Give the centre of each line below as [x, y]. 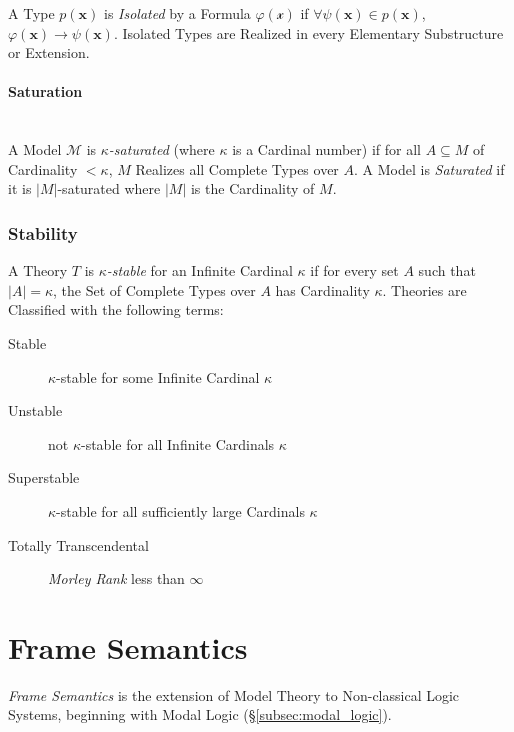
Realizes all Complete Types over [237, 168]
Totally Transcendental [78, 544]
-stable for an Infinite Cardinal [199, 270]
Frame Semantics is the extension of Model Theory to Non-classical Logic [234, 694]
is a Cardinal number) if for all [326, 149]
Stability [43, 232]
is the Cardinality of [252, 188]
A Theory [38, 270]
